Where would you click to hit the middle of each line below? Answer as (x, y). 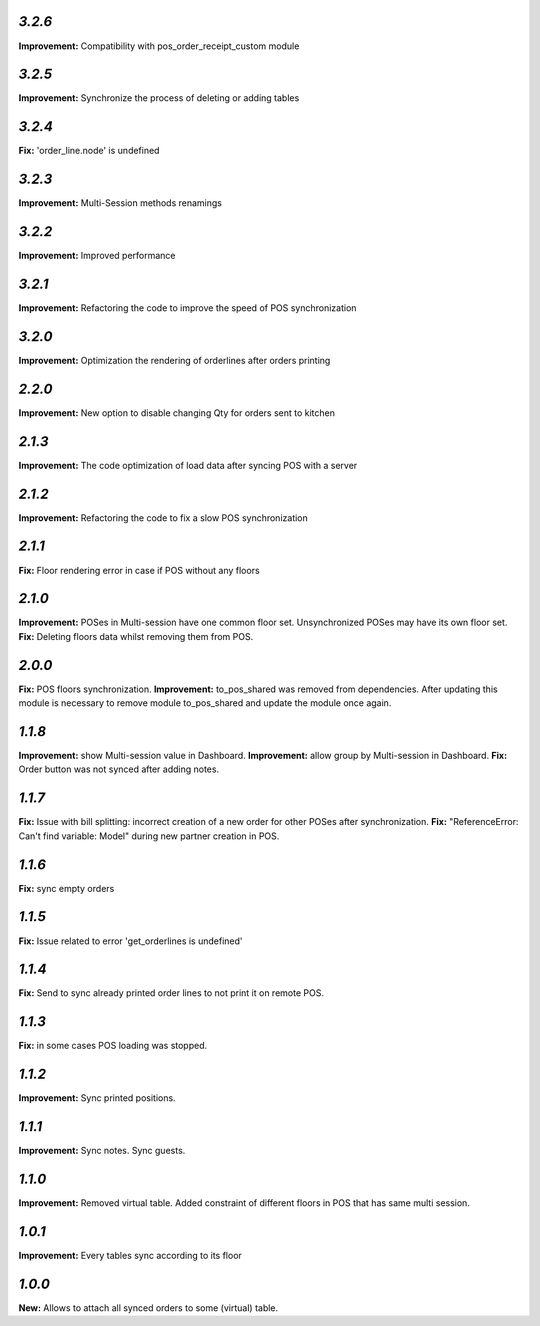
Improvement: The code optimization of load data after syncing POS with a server (188, 465)
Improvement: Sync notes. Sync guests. (102, 1151)
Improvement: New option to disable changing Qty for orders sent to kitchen (176, 412)
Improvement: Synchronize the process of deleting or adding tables (159, 98)
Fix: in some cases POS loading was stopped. (113, 1046)
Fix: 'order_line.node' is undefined (89, 151)
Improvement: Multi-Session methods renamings (120, 203)
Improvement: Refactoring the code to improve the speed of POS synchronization (187, 308)
